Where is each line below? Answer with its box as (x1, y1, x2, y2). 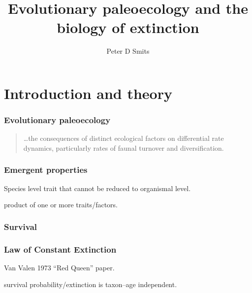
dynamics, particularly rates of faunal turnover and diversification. (23, 142, 224, 153)
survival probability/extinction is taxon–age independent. (4, 279, 177, 289)
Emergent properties (4, 163, 88, 176)
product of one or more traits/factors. (4, 199, 118, 210)
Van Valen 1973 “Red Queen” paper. (4, 262, 115, 272)
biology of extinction (57, 17, 199, 37)
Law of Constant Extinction (4, 243, 117, 255)
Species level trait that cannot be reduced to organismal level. (4, 183, 191, 193)
